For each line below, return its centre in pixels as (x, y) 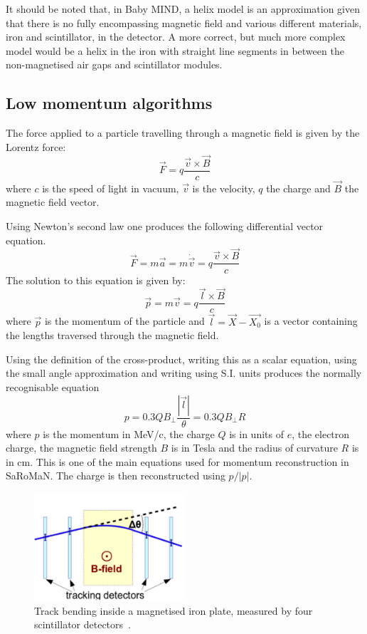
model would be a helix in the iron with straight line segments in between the (175, 50)
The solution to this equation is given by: (96, 280)
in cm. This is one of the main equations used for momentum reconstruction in (177, 461)
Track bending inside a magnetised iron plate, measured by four (174, 610)
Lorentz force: (36, 146)
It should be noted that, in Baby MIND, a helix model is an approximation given (183, 9)
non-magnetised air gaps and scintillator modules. (114, 64)
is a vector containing (311, 321)
